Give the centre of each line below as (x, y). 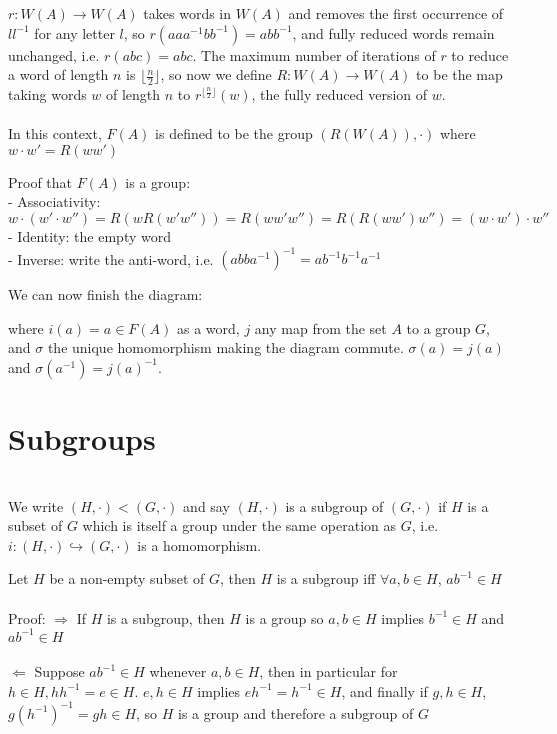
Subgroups (82, 438)
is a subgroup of (334, 505)
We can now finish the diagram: (105, 294)
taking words (47, 94)
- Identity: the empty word (89, 235)
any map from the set (320, 327)
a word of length (58, 74)
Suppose (59, 671)
